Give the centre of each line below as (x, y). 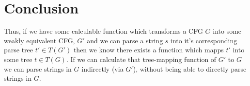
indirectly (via (102, 68)
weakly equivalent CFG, (39, 40)
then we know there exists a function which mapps (148, 50)
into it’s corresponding (204, 40)
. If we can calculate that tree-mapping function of (141, 59)
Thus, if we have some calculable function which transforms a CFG (103, 31)
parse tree (19, 50)
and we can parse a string (125, 40)
